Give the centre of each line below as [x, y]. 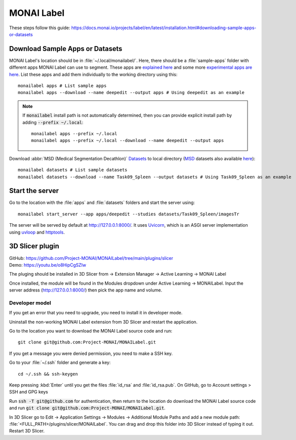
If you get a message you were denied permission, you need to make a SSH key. [91, 353]
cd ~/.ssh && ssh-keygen [48, 374]
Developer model [30, 303]
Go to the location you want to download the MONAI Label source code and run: [91, 331]
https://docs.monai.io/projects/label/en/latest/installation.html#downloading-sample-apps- [164, 28]
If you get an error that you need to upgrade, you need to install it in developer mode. [96, 313]
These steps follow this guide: [40, 28]
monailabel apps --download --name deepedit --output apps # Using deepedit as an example [131, 93]
